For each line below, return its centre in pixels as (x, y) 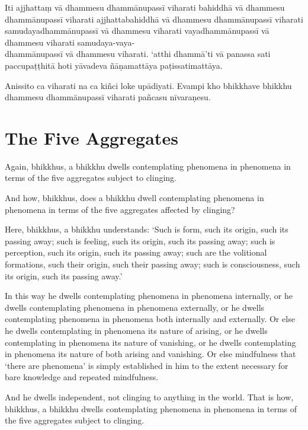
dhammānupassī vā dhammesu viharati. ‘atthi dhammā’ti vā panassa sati (138, 54)
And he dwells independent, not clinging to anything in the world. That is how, (149, 396)
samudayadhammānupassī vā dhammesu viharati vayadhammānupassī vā (137, 31)
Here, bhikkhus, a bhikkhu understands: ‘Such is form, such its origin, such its (147, 229)
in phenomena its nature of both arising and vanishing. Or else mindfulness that (150, 354)
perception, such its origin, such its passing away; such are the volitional (136, 252)
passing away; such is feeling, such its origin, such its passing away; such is (140, 241)
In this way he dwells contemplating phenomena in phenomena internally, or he (149, 296)
